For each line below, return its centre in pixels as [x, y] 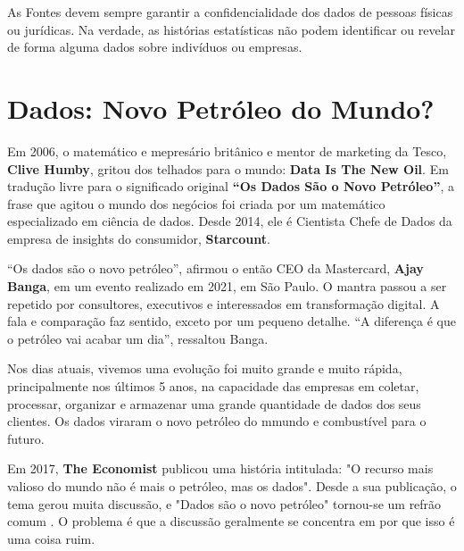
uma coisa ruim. [51, 538]
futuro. [26, 438]
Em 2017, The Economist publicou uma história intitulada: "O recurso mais [220, 468]
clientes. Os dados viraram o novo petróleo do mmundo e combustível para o [217, 421]
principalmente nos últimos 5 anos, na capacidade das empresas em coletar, [213, 386]
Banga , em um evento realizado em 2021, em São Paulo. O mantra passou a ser [227, 286]
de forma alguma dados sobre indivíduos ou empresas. [155, 47]
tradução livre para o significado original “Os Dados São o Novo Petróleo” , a [231, 186]
